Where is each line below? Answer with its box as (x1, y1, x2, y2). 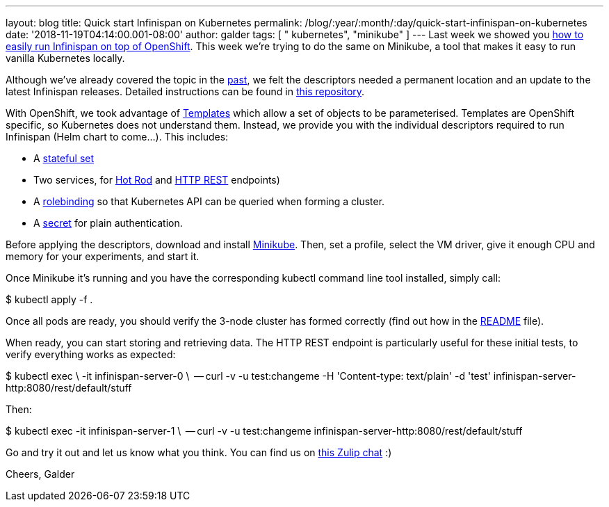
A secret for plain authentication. (33, 217, 183, 229)
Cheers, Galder (6, 468, 75, 480)
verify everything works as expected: (6, 348, 176, 360)
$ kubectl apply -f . (6, 293, 93, 305)
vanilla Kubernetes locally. (6, 52, 125, 64)
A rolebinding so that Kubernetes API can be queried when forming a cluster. (33, 195, 385, 207)
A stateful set (33, 152, 95, 164)
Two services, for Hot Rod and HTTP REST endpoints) (33, 174, 280, 186)
